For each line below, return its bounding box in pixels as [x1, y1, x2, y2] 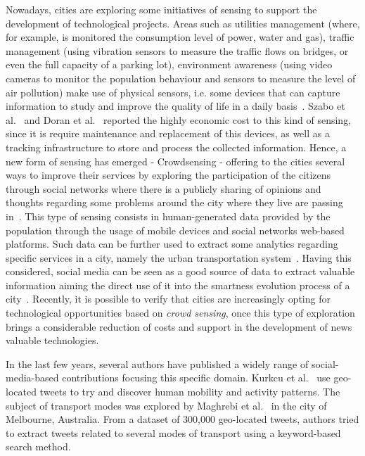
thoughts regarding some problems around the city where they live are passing [6, 195, 343, 210]
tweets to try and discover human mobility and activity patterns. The [39, 384, 340, 399]
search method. [6, 439, 71, 454]
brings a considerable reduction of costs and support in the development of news [6, 319, 352, 334]
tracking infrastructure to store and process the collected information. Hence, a [6, 139, 347, 154]
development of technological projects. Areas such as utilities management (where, [6, 15, 360, 30]
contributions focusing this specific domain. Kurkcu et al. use [62, 370, 331, 385]
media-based [6, 370, 59, 385]
